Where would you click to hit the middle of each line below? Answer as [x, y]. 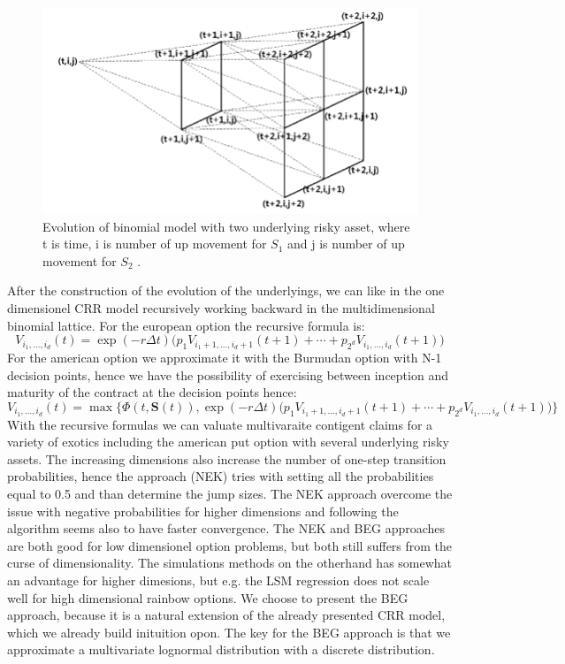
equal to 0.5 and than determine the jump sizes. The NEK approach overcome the [230, 493]
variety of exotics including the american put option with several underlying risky [228, 442]
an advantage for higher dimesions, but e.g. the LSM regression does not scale [218, 580]
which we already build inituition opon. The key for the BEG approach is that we [229, 632]
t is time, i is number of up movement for [155, 244]
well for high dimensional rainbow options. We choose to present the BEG [208, 597]
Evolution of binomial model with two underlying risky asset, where [226, 226]
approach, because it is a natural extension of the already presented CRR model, [226, 615]
